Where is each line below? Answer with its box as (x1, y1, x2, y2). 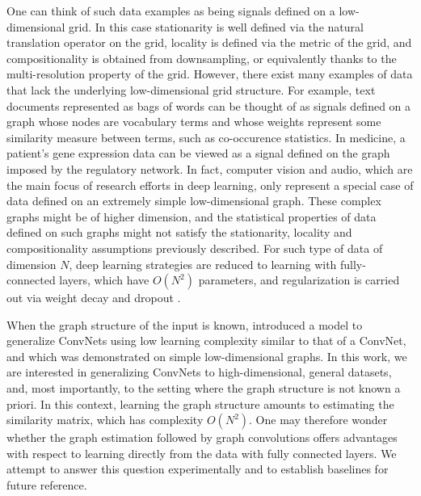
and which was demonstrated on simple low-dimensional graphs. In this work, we (6, 347, 407, 364)
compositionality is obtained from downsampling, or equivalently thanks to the (6, 49, 397, 66)
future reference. (6, 477, 87, 494)
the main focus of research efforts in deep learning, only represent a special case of (6, 176, 414, 193)
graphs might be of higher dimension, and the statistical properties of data (6, 208, 377, 225)
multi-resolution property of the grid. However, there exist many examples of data (6, 65, 413, 82)
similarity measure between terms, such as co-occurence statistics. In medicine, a (6, 128, 406, 145)
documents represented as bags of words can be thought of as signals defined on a (6, 97, 411, 114)
